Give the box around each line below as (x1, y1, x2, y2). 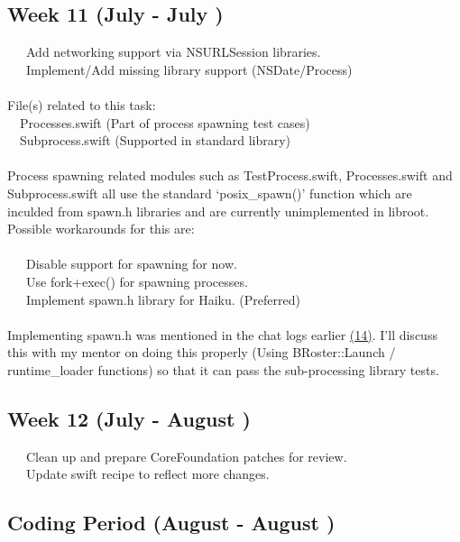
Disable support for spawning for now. (25, 254, 237, 273)
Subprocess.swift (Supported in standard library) (19, 131, 291, 150)
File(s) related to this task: (7, 95, 156, 114)
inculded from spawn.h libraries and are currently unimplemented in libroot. (7, 201, 429, 220)
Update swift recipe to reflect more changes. (25, 464, 270, 483)
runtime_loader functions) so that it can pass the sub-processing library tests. (7, 360, 439, 379)
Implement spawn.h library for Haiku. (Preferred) (25, 289, 300, 308)
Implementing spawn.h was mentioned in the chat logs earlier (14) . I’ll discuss (7, 325, 437, 344)
